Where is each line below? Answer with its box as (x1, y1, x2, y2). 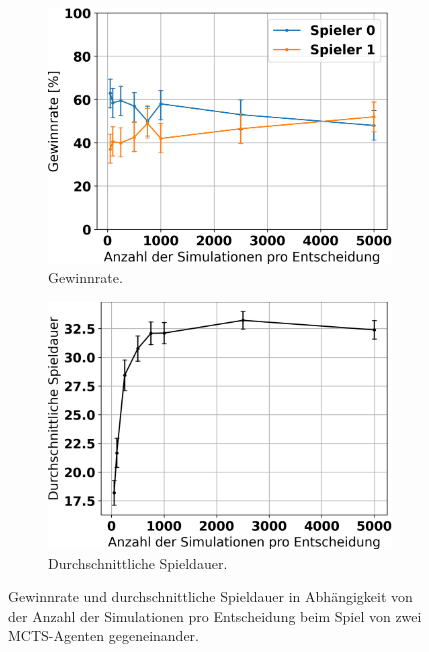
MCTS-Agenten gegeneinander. (8, 625, 199, 646)
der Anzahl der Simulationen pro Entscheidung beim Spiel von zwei (8, 605, 422, 626)
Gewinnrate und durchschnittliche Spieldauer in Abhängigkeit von (8, 586, 413, 607)
